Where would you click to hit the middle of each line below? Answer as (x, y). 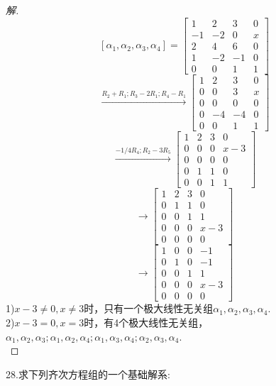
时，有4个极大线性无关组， (146, 322)
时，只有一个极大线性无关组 (149, 308)
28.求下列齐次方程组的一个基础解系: (88, 374)
